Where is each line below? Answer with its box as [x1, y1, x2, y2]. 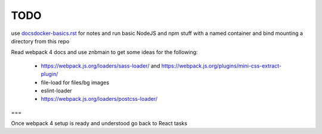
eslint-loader [41, 87, 73, 94]
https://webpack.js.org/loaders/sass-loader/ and [41, 62, 160, 69]
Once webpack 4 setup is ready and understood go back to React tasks [11, 120, 188, 127]
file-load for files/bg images [41, 79, 110, 86]
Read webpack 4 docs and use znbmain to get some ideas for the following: [11, 49, 198, 56]
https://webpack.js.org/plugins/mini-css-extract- [161, 62, 282, 69]
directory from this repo [11, 37, 70, 44]
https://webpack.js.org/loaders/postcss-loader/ [41, 95, 158, 103]
